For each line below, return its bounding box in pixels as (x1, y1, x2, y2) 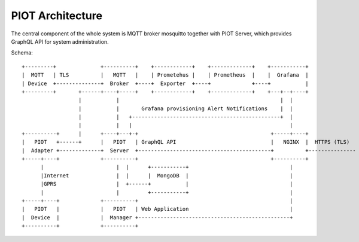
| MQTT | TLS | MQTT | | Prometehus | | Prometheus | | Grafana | (22, 72, 309, 78)
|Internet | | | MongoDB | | (40, 172, 293, 179)
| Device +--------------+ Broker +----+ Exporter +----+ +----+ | (22, 80, 309, 87)
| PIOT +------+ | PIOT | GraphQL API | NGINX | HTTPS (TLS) (22, 138, 350, 146)
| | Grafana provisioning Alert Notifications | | (78, 105, 293, 112)
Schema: (11, 49, 33, 56)
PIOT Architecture (11, 9, 103, 22)
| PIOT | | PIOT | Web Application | (22, 205, 293, 213)
